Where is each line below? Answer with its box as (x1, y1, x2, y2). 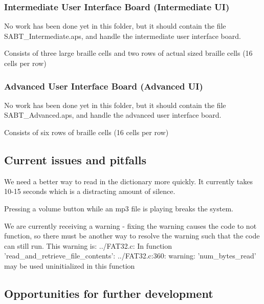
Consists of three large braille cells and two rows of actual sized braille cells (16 (4, 48, 253, 58)
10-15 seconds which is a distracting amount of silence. (4, 186, 175, 197)
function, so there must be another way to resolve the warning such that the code (4, 230, 260, 241)
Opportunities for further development (4, 285, 213, 301)
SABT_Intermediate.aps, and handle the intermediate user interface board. (4, 30, 241, 41)
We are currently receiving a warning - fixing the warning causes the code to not (4, 220, 257, 231)
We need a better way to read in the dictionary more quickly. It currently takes (4, 176, 253, 186)
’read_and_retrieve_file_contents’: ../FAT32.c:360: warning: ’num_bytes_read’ (4, 250, 256, 261)
